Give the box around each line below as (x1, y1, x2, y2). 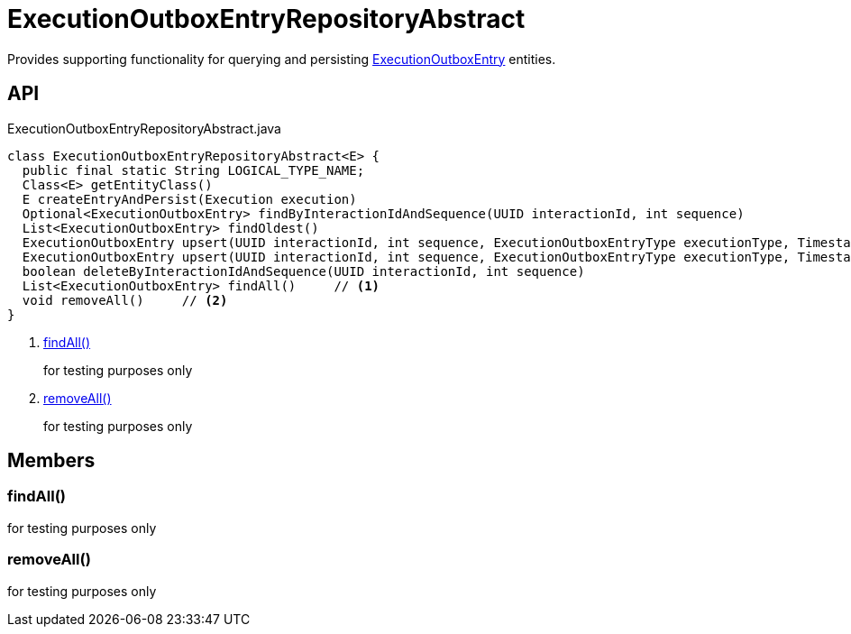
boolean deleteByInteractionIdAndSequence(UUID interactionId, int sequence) (22, 263, 585, 279)
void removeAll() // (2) (22, 292, 228, 308)
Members (7, 449, 96, 473)
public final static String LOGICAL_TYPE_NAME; (22, 162, 365, 178)
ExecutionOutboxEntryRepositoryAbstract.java (7, 120, 281, 136)
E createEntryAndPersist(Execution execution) (22, 191, 357, 207)
